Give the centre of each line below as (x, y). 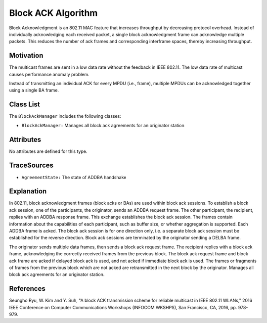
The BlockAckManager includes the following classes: (65, 116)
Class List (24, 105)
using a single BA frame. (34, 90)
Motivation (26, 56)
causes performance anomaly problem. (49, 74)
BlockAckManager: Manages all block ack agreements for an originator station (103, 125)
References (27, 289)
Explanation (28, 191)
